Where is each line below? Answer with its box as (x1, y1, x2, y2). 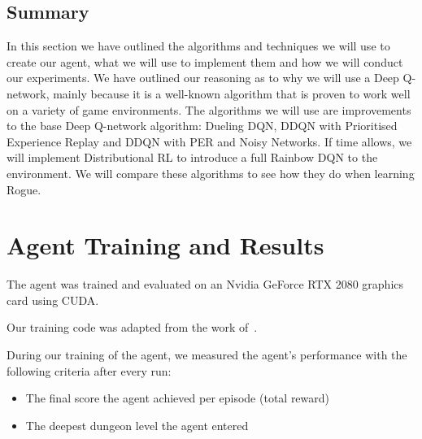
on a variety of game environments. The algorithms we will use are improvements (7, 101, 411, 118)
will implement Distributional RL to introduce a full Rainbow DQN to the (7, 149, 378, 166)
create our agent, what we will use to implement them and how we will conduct (7, 53, 403, 70)
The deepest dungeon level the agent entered (25, 416, 249, 433)
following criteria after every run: (7, 362, 172, 379)
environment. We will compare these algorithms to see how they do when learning (7, 164, 415, 181)
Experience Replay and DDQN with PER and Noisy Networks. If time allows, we (7, 133, 412, 150)
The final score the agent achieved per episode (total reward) (25, 389, 330, 406)
